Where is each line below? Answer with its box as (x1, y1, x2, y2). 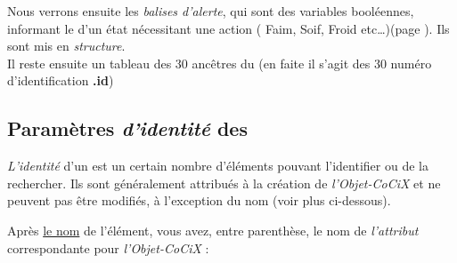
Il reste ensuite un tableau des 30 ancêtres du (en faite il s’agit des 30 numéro (7, 53, 432, 72)
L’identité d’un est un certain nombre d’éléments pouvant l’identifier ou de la (7, 156, 428, 175)
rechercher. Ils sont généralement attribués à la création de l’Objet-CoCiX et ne (7, 173, 441, 192)
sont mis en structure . (7, 36, 126, 55)
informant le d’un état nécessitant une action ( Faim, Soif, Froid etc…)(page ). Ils (7, 19, 450, 37)
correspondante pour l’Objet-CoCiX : (7, 238, 209, 257)
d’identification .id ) (7, 71, 114, 90)
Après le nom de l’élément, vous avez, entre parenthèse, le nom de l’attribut (7, 220, 419, 239)
